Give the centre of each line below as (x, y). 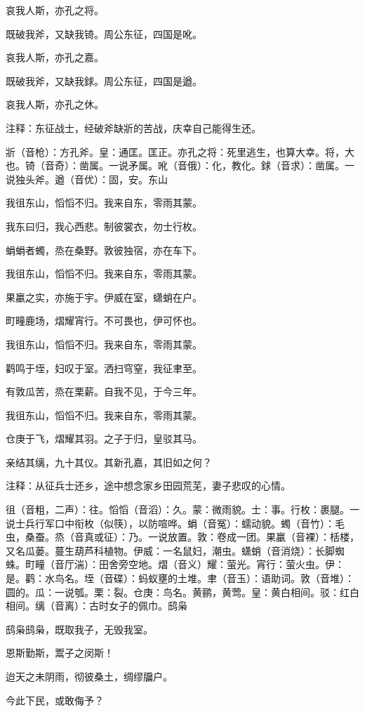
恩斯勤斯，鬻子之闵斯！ (60, 653)
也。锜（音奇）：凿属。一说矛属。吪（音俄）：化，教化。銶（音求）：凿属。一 (180, 165)
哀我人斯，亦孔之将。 (55, 10)
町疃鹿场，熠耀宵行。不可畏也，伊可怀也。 (104, 321)
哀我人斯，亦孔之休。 (55, 104)
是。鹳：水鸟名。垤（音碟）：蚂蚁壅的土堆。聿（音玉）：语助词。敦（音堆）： (180, 578)
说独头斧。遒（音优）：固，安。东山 (87, 179)
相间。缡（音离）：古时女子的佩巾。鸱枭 (97, 606)
